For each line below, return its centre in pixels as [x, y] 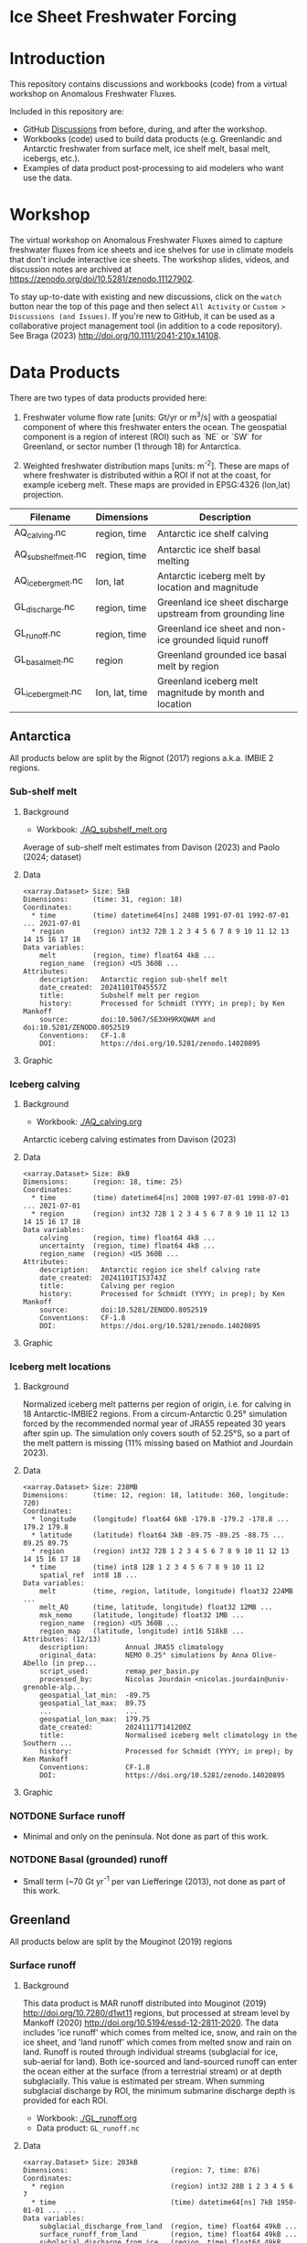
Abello [35, 1663]
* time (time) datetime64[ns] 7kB [152, 2202]
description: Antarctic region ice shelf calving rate [150, 1270]
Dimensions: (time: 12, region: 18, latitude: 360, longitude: [156, 1496]
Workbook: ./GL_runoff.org [86, 2118]
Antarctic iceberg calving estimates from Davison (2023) [129, 1139]
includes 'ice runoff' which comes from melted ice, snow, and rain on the [160, 2032]
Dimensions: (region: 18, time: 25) [102, 1182]
